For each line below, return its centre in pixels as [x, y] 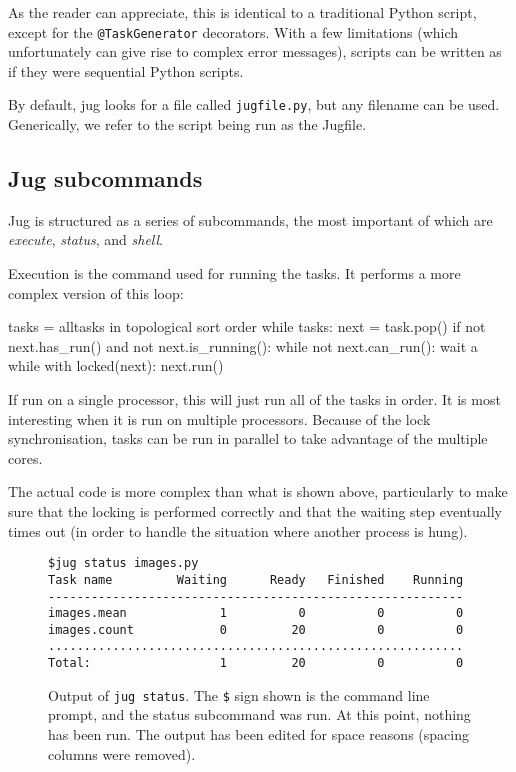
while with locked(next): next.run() [116, 365]
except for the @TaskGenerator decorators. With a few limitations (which [233, 31]
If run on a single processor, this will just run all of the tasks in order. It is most [254, 399]
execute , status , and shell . [85, 239]
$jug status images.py [123, 563]
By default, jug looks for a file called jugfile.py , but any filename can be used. [254, 104]
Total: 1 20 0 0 [256, 663]
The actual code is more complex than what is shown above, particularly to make [258, 491]
